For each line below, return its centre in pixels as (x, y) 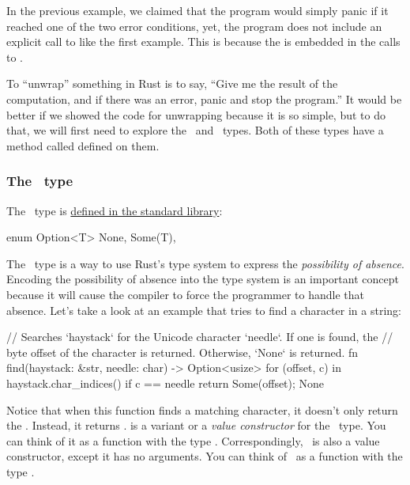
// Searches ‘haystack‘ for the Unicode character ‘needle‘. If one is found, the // (200, 337)
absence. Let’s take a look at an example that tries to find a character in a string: (204, 310)
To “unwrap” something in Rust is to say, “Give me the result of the (172, 83)
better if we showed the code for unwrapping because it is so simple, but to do (196, 114)
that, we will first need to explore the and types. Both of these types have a (195, 130)
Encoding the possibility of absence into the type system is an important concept (203, 279)
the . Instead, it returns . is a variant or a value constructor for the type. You (196, 425)
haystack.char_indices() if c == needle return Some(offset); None (166, 383)
